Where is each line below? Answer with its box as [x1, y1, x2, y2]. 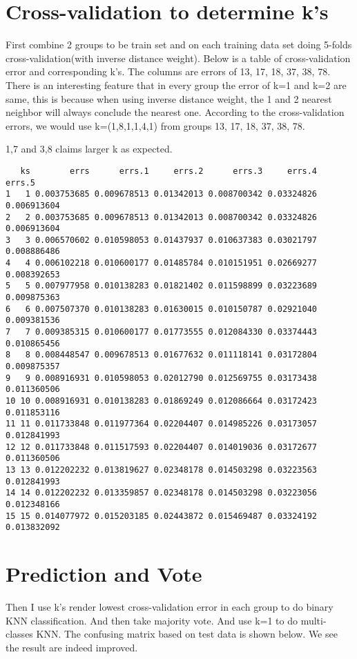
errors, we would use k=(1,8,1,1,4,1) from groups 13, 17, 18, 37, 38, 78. [6, 118, 305, 132]
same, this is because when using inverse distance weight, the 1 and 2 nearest [6, 91, 332, 106]
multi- [300, 613, 327, 627]
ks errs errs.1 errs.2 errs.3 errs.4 [20, 166, 318, 176]
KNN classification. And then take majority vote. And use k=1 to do [6, 613, 298, 627]
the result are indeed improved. [6, 640, 138, 654]
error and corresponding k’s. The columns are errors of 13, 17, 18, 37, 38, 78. [6, 64, 331, 79]
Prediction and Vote [6, 560, 202, 588]
